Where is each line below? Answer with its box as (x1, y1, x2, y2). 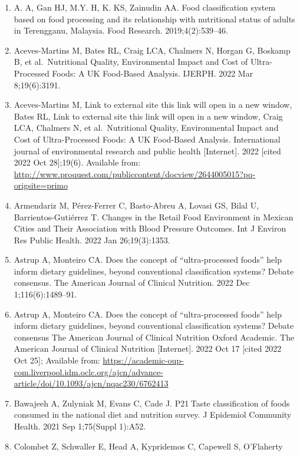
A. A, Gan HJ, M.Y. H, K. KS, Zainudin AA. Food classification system (14, 1, 276, 13)
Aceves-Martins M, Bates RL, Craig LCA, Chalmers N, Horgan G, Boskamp (14, 44, 291, 56)
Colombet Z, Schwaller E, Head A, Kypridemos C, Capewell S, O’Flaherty (14, 440, 283, 452)
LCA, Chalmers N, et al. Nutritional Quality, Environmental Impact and (14, 121, 279, 134)
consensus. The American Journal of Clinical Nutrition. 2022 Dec (14, 276, 250, 289)
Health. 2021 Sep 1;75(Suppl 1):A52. (14, 420, 146, 432)
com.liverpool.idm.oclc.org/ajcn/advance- (14, 365, 163, 378)
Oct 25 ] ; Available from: (14, 354, 100, 366)
